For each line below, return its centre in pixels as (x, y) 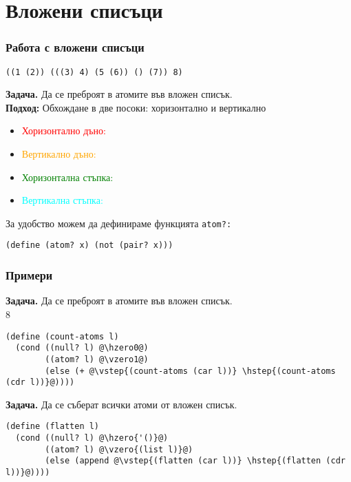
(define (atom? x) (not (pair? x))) (89, 245)
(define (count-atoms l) (62, 336)
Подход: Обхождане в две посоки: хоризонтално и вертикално (136, 107)
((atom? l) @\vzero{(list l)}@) (119, 449)
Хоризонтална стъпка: (67, 177)
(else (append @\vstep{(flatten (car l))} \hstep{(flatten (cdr (195, 461)
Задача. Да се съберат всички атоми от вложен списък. (121, 404)
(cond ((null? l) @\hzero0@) (82, 348)
